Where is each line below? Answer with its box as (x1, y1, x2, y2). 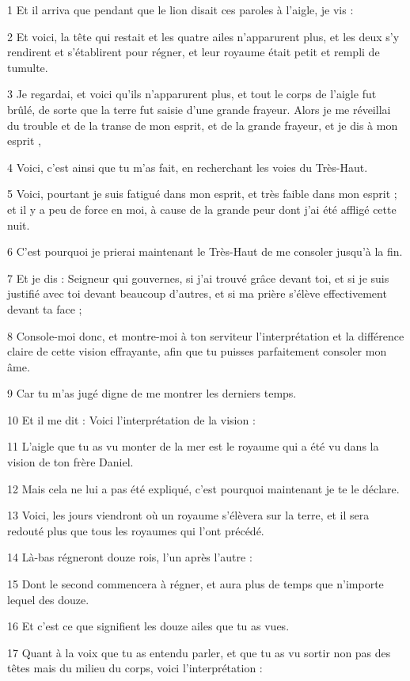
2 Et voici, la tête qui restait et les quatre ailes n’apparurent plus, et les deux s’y (7, 28, 400, 44)
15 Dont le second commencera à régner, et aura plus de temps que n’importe (7, 576, 384, 592)
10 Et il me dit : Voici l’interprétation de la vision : (7, 411, 256, 428)
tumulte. (7, 59, 48, 75)
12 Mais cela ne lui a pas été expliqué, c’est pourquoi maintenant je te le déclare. (7, 480, 400, 496)
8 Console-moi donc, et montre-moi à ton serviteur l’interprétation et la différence (7, 327, 404, 344)
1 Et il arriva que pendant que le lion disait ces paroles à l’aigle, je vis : (7, 2, 354, 17)
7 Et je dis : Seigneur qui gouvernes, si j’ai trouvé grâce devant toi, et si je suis (7, 269, 389, 286)
